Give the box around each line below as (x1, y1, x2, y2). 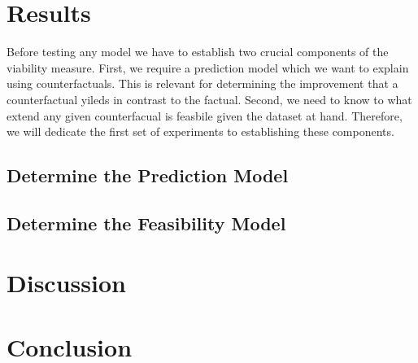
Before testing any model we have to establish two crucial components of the (7, 43, 389, 60)
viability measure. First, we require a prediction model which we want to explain (7, 59, 409, 76)
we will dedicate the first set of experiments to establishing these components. (7, 123, 394, 140)
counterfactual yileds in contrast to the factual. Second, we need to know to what (7, 90, 412, 107)
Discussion (7, 266, 126, 300)
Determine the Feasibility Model (7, 210, 286, 235)
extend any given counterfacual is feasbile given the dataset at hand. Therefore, (7, 107, 403, 124)
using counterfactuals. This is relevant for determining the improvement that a (7, 75, 398, 92)
